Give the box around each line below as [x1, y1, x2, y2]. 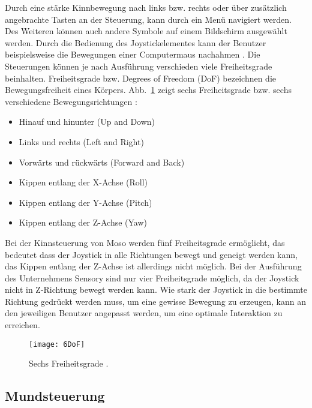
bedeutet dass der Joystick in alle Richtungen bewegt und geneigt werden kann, [5, 248, 298, 260]
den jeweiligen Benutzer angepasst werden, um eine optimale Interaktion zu [5, 307, 283, 319]
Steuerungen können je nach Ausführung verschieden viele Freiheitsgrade [5, 59, 272, 72]
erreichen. [5, 319, 40, 331]
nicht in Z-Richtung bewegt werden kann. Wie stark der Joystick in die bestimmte [5, 283, 307, 296]
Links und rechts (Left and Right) [19, 135, 144, 148]
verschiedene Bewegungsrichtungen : [5, 95, 137, 107]
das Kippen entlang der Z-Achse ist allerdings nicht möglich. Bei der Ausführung [5, 260, 302, 272]
